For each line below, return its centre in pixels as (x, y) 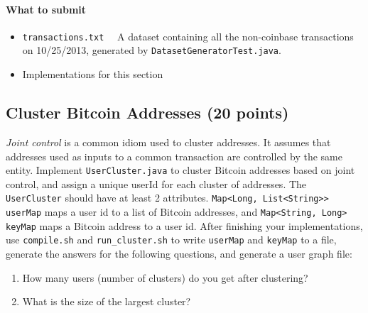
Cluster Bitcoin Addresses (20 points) (147, 112)
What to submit (46, 9)
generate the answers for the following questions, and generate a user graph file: (179, 253)
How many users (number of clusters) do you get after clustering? (165, 277)
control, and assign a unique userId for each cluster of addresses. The (156, 183)
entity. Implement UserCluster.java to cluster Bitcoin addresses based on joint (180, 170)
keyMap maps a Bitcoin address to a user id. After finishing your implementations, (184, 225)
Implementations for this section (93, 74)
